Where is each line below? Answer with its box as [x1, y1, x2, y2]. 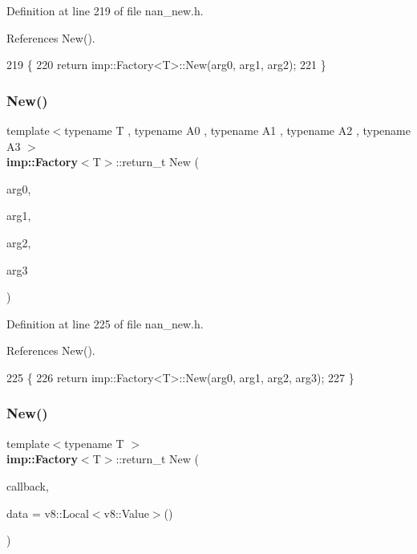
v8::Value [103, 504, 149, 521]
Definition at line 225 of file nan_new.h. [6, 315, 204, 332]
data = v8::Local [6, 504, 89, 521]
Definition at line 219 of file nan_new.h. [6, 2, 204, 18]
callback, [6, 477, 49, 494]
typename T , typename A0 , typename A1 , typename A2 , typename [64, 122, 411, 138]
